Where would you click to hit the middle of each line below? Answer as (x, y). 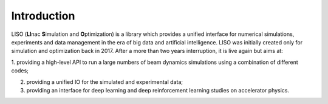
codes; (20, 71)
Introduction (43, 16)
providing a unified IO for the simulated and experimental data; (105, 81)
